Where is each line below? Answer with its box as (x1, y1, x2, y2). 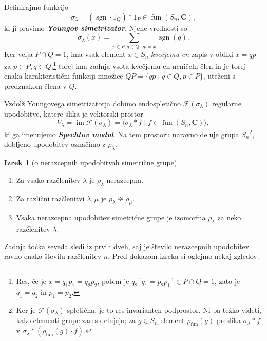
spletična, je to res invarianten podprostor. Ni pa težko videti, (67, 304, 261, 315)
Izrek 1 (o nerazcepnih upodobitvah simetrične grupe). (4, 157, 179, 168)
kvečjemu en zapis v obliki (151, 48, 233, 59)
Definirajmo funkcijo (4, 2, 69, 12)
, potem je (97, 275, 129, 286)
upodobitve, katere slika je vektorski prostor (4, 108, 143, 119)
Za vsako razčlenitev (16, 174, 81, 185)
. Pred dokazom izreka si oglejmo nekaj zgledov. (108, 251, 259, 261)
